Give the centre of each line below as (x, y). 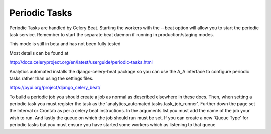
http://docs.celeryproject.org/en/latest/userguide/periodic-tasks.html (81, 62)
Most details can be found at (39, 53)
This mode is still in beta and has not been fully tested (65, 44)
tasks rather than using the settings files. (51, 78)
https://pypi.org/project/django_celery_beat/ (55, 88)
